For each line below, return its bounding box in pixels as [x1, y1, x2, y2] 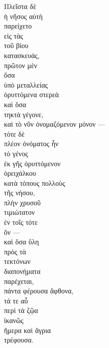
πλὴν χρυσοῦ [4, 197, 41, 207]
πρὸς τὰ [4, 246, 26, 256]
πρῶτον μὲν [4, 60, 37, 70]
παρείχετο [4, 21, 32, 31]
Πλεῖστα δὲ [4, 1, 36, 11]
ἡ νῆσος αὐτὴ [4, 11, 43, 21]
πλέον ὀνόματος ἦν [4, 138, 59, 149]
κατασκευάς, [4, 50, 40, 60]
